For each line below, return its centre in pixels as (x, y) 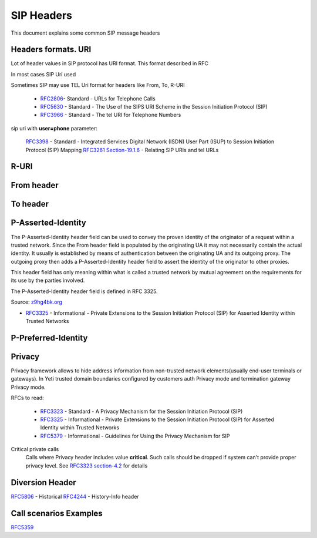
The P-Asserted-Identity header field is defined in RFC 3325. (84, 291)
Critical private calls (35, 449)
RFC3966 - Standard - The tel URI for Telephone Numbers (111, 115)
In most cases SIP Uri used (43, 74)
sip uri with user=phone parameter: (54, 128)
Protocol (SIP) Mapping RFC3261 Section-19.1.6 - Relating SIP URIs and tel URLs (122, 150)
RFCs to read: (27, 398)
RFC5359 (22, 527)
